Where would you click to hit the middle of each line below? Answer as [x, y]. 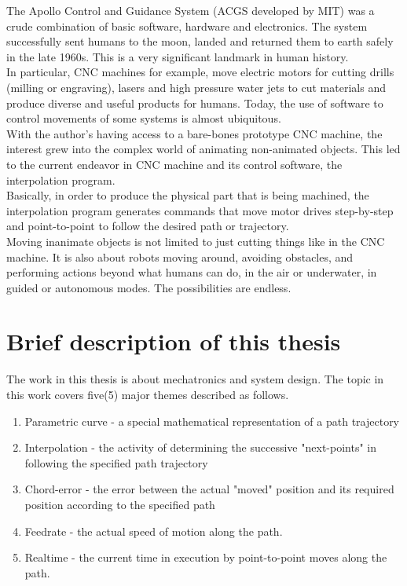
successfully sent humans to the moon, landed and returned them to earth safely [200, 41]
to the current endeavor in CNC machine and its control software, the [174, 164]
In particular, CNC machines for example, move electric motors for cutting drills [200, 72]
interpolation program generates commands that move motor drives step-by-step [200, 210]
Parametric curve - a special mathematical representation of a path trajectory [212, 421]
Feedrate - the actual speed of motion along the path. [154, 531]
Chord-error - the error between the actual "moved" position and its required [209, 489]
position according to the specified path [120, 504]
